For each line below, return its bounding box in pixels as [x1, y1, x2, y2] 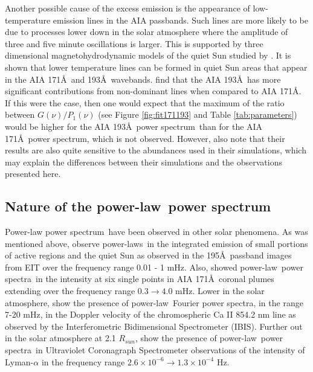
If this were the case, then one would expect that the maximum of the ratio [5, 96, 285, 109]
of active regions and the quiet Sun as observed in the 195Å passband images [5, 249, 292, 261]
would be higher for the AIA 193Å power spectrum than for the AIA [5, 120, 263, 132]
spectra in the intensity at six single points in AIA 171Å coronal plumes [5, 272, 274, 285]
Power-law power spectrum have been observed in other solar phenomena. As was [5, 225, 308, 238]
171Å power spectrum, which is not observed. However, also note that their [5, 132, 285, 144]
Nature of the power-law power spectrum [5, 197, 271, 216]
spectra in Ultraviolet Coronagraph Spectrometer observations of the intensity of [5, 344, 305, 356]
